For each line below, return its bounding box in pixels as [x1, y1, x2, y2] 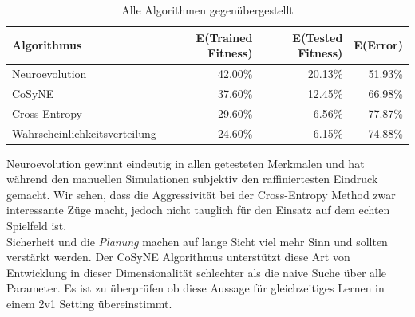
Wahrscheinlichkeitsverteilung [12, 124, 156, 141]
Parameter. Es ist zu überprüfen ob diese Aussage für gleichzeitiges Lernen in [6, 280, 385, 296]
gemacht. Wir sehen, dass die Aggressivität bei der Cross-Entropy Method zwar [6, 186, 396, 202]
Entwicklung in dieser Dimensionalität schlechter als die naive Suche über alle [6, 264, 387, 280]
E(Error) [354, 37, 403, 53]
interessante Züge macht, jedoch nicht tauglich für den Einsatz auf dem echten [6, 202, 390, 218]
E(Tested [292, 29, 343, 45]
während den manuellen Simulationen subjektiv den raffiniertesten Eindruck [6, 170, 378, 187]
